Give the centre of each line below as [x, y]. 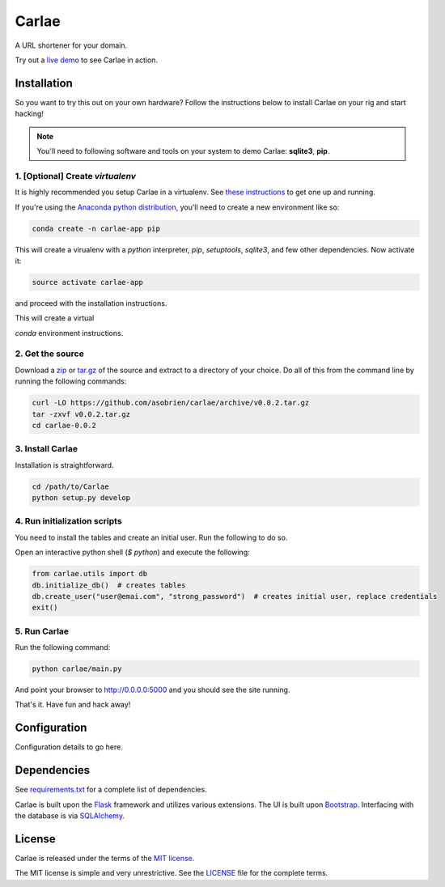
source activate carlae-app [87, 282]
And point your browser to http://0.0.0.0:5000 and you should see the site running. [153, 690]
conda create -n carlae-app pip [96, 228]
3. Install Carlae [47, 449]
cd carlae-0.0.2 [64, 425]
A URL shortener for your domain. [71, 45]
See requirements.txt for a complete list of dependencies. [111, 790]
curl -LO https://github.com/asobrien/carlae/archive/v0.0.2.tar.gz [171, 403]
